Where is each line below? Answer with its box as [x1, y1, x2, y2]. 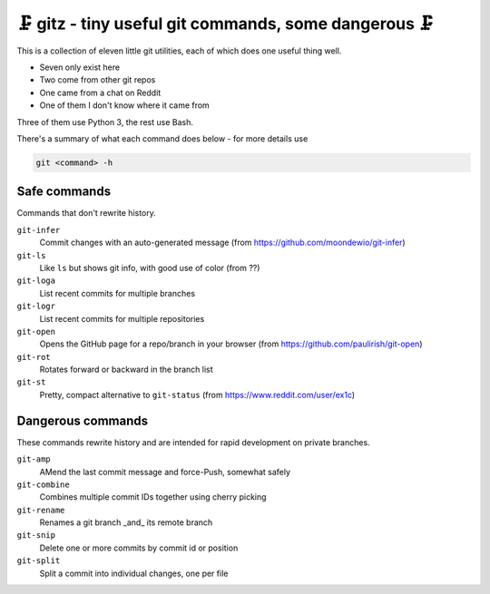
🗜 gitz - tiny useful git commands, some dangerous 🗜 [16, 14, 435, 34]
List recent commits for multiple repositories [39, 313, 205, 324]
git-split [16, 556, 61, 566]
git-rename [16, 504, 65, 515]
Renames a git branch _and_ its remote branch [39, 517, 213, 528]
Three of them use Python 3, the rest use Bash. [16, 116, 194, 127]
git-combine [16, 479, 70, 490]
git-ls [16, 250, 46, 260]
